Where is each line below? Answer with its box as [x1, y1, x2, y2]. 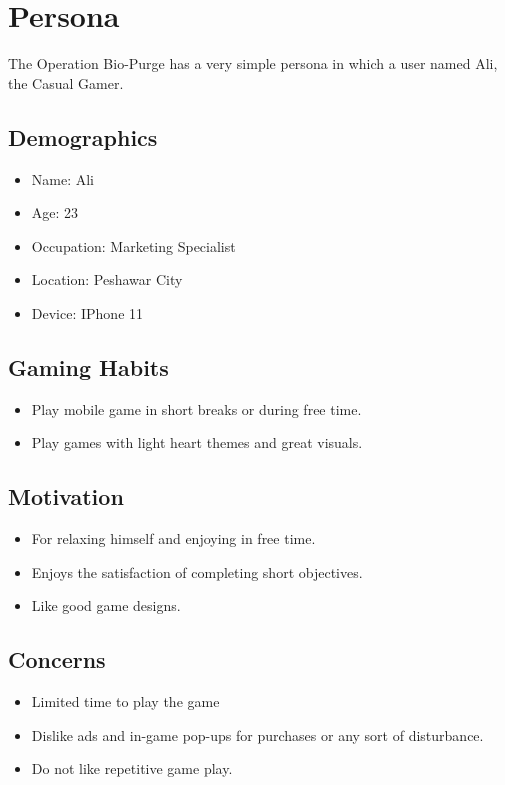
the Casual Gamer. [8, 72, 124, 93]
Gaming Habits [8, 351, 169, 382]
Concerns [8, 644, 106, 675]
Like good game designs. [31, 595, 181, 616]
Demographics [8, 121, 158, 152]
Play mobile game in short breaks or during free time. [31, 398, 362, 419]
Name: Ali [31, 168, 95, 189]
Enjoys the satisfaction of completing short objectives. [31, 561, 363, 582]
